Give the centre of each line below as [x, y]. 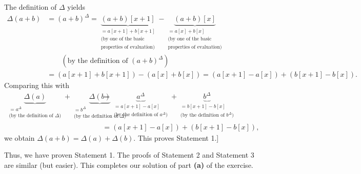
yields [76, 7]
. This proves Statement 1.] [176, 137]
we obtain [19, 137]
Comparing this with [37, 85]
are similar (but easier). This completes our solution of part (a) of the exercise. [129, 165]
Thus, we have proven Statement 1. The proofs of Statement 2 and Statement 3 [129, 155]
